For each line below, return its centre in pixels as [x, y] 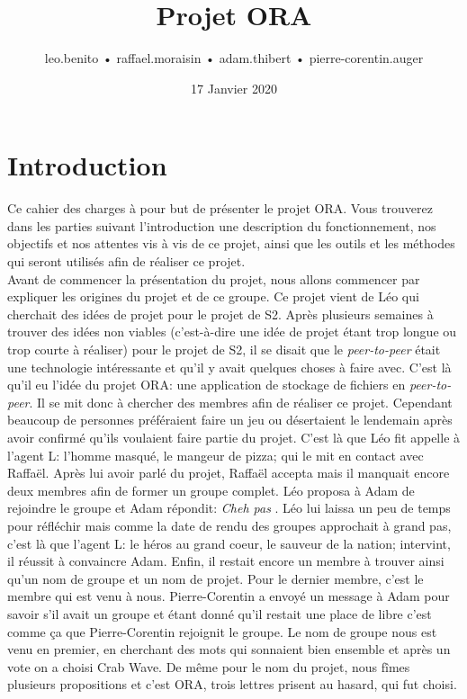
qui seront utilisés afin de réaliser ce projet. [126, 261]
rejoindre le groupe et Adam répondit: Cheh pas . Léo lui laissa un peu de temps [229, 508]
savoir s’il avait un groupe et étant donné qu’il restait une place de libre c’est [220, 613]
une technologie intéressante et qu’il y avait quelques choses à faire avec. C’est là [229, 367]
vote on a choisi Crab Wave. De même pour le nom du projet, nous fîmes [209, 666]
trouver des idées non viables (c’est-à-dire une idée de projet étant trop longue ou [232, 332]
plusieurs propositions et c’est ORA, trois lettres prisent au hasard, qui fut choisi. [232, 684]
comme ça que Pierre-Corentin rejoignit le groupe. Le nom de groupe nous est [222, 631]
